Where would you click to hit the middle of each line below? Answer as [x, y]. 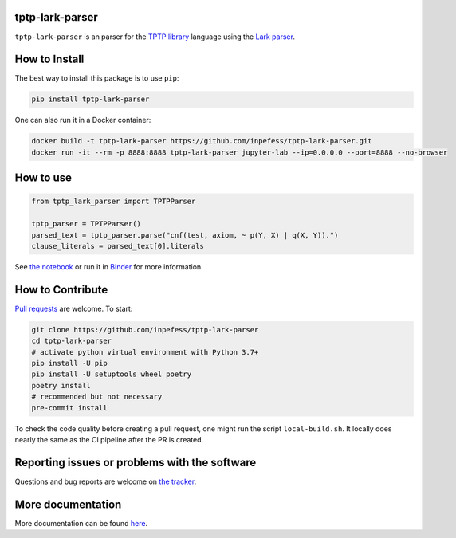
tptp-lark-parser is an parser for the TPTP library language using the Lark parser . [155, 37]
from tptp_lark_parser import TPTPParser [114, 202]
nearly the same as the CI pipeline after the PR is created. [109, 439]
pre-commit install [69, 408]
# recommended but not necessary [97, 397]
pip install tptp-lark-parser [90, 99]
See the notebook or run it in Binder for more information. [109, 266]
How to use [43, 178]
